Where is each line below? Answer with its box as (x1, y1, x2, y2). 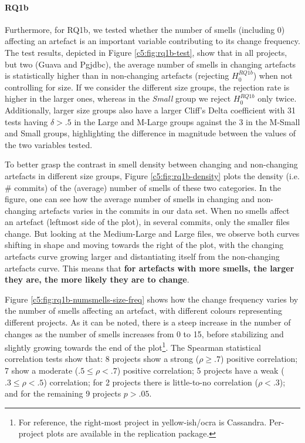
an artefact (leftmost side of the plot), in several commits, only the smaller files (5, 216, 290, 228)
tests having (5, 115, 48, 127)
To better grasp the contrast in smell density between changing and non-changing (5, 158, 298, 170)
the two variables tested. (5, 138, 93, 150)
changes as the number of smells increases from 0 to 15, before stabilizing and (5, 327, 284, 340)
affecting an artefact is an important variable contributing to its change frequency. (5, 35, 300, 47)
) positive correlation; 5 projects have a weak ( (117, 364, 284, 377)
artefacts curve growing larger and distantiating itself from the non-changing (5, 250, 280, 263)
